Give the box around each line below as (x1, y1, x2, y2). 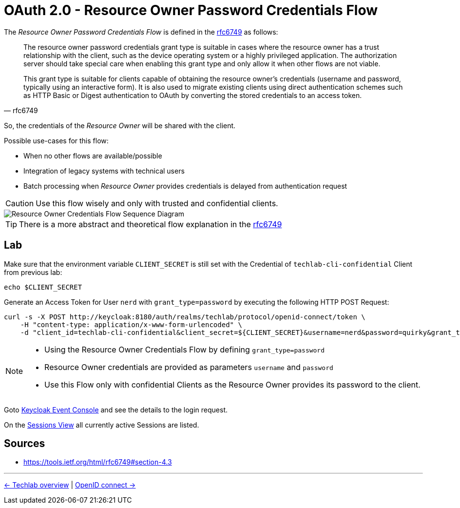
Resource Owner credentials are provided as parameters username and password (44, 362, 333, 372)
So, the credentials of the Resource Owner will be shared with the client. (4, 121, 236, 130)
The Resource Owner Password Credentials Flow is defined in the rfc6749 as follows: (4, 27, 278, 36)
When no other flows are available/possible (23, 151, 162, 160)
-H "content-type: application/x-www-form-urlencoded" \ (20, 320, 242, 329)
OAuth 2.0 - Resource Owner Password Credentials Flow (4, 2, 378, 19)
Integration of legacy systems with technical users (23, 166, 185, 175)
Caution (5, 198, 34, 208)
